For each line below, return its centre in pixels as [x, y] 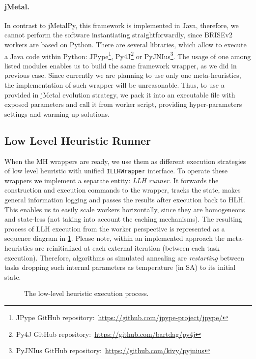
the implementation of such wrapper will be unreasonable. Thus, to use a [114, 85]
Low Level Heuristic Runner [78, 140]
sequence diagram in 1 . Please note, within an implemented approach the [115, 238]
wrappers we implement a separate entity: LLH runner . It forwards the [112, 180]
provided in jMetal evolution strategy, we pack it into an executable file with [120, 94]
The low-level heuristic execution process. [86, 293]
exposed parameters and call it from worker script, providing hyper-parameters [123, 104]
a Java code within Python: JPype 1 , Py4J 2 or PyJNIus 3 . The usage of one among [128, 55]
